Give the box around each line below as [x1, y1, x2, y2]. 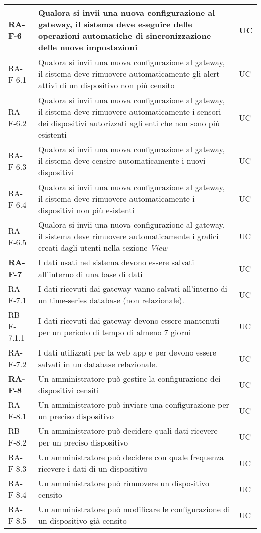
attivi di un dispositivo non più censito [38, 79, 175, 91]
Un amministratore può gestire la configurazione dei [38, 373, 221, 384]
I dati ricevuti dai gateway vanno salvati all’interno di [38, 283, 228, 294]
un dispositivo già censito [38, 515, 127, 526]
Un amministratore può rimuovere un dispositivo [38, 477, 209, 489]
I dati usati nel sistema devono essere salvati [38, 256, 194, 268]
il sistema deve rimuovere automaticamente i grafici [38, 230, 219, 242]
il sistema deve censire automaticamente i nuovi [38, 155, 206, 166]
